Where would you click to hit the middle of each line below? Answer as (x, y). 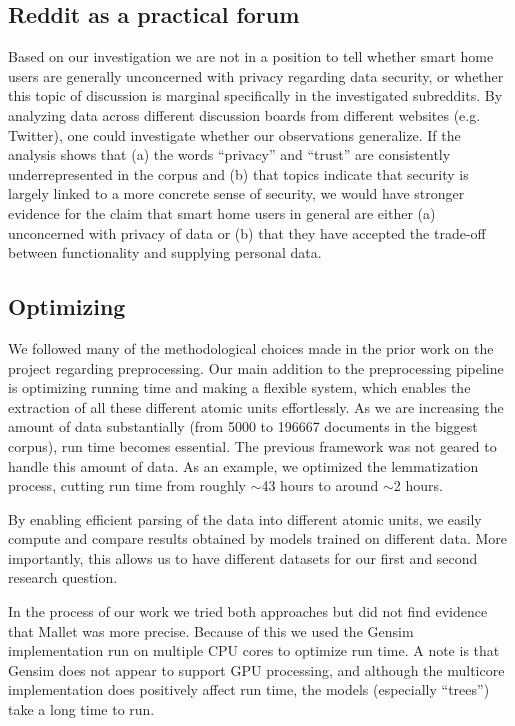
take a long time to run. (81, 709)
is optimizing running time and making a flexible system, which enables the (239, 387)
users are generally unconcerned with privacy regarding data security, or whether (256, 75)
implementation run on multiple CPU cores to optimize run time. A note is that (254, 650)
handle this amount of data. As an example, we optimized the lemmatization (243, 465)
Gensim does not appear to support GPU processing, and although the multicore (256, 669)
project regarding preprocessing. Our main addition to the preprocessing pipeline (256, 367)
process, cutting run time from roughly (127, 485)
